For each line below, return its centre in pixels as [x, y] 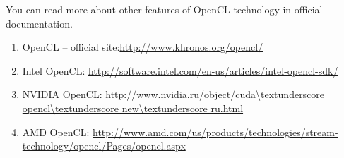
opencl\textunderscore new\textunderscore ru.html [133, 108]
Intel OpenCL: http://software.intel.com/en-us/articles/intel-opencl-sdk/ [180, 70]
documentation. [39, 23]
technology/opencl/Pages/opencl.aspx [104, 146]
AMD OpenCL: [56, 132]
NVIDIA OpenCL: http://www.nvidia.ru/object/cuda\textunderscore [173, 94]
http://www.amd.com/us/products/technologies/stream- [215, 132]
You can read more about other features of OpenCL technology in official [164, 9]
